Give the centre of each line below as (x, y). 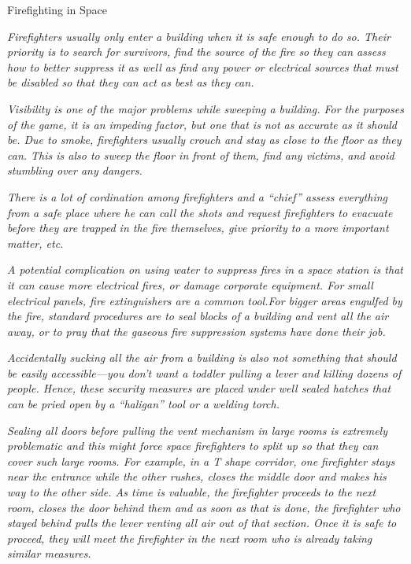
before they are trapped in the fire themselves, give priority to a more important (198, 228)
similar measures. (49, 553)
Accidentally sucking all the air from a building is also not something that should (202, 358)
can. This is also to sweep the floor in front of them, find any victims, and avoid (201, 155)
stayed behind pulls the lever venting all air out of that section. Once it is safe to (202, 523)
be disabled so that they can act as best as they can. (131, 82)
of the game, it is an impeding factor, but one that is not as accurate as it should (202, 124)
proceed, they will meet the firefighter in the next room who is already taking (190, 538)
